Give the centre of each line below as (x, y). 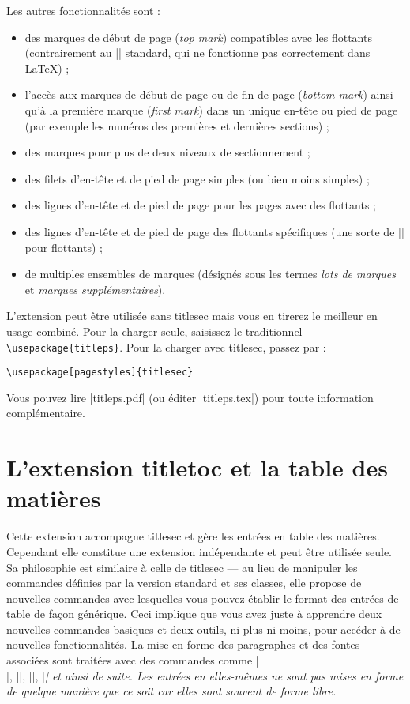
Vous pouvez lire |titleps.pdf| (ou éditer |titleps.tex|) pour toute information (190, 397)
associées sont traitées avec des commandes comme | (133, 660)
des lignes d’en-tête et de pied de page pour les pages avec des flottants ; (200, 205)
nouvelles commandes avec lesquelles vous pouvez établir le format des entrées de (203, 598)
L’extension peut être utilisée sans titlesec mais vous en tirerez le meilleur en (192, 316)
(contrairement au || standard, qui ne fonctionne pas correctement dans (197, 53)
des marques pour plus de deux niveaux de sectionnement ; (167, 152)
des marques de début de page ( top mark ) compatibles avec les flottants (198, 37)
